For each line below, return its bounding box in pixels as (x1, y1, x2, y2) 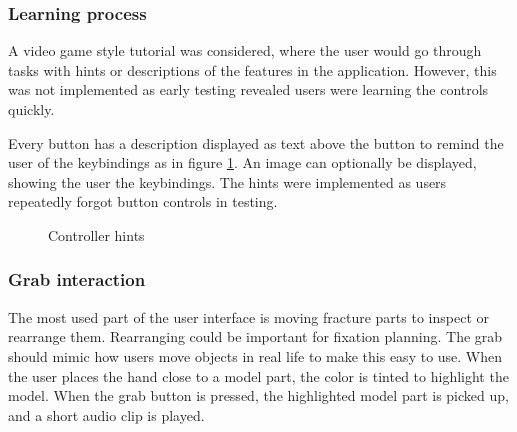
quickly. (8, 99, 55, 119)
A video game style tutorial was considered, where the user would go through (8, 40, 482, 61)
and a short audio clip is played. (8, 404, 205, 425)
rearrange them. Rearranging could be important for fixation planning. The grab (8, 326, 503, 347)
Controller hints (48, 224, 145, 245)
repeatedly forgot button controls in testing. (8, 191, 278, 212)
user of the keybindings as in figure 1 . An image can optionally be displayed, (8, 152, 477, 173)
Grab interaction (8, 267, 146, 292)
